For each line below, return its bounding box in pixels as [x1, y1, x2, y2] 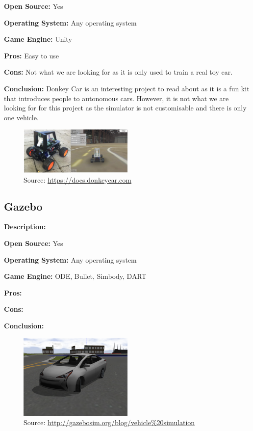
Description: [4, 221, 46, 232]
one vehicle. [4, 112, 39, 122]
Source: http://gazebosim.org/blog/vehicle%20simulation [24, 417, 195, 428]
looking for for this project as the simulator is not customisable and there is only [4, 103, 247, 113]
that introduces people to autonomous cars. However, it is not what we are [4, 93, 229, 103]
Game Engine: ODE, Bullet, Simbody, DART [4, 271, 147, 281]
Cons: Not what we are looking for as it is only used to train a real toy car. [4, 67, 233, 77]
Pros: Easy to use [4, 50, 59, 60]
